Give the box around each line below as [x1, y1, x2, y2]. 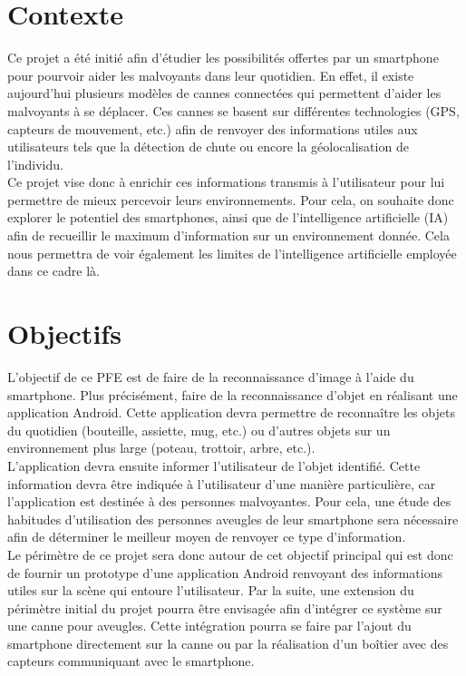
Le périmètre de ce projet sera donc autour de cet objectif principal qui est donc [7, 544, 453, 563]
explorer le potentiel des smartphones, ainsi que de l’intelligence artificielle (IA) [7, 208, 449, 227]
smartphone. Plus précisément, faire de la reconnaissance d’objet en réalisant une [7, 385, 458, 404]
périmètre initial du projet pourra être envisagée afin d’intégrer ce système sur [7, 598, 442, 617]
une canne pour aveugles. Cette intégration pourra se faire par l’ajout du [7, 616, 412, 635]
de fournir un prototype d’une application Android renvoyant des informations [7, 563, 442, 582]
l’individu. [7, 154, 63, 173]
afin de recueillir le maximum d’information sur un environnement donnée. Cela [7, 226, 450, 245]
